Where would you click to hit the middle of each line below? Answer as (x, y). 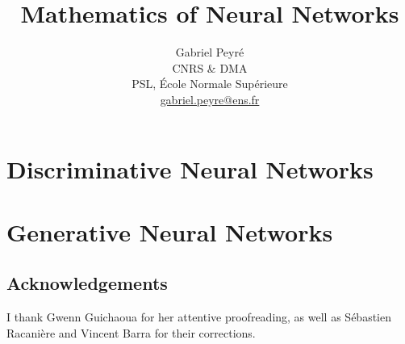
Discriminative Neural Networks (190, 168)
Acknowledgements (87, 283)
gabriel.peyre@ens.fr (210, 99)
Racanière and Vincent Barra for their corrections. (131, 332)
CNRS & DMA (210, 67)
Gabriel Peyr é (210, 52)
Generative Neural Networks (170, 231)
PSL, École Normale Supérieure (210, 84)
